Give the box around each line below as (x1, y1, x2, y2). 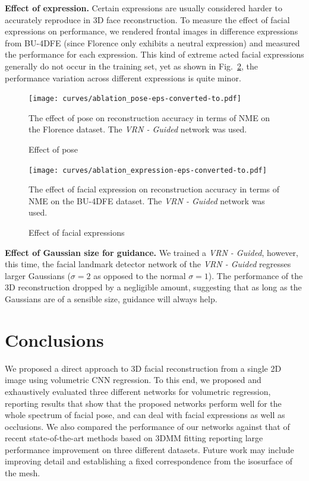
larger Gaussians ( (5, 269, 71, 281)
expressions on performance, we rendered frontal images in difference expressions (5, 25, 298, 37)
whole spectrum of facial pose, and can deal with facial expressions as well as (5, 409, 285, 421)
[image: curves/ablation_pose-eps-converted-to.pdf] (29, 94, 241, 103)
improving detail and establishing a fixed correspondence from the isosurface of (5, 455, 292, 467)
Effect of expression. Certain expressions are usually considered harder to (5, 2, 282, 14)
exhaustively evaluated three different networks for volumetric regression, (5, 385, 271, 397)
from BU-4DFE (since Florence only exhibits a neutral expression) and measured (5, 36, 300, 49)
